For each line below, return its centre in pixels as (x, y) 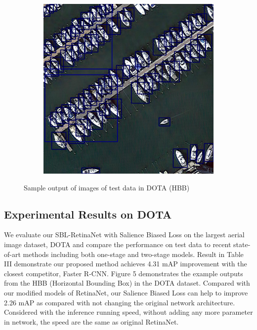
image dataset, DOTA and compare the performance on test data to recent (118, 244)
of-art (12, 254)
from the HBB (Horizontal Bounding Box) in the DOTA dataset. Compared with (127, 283)
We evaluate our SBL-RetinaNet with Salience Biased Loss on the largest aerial (124, 235)
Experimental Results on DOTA (88, 214)
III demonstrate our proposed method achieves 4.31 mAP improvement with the (126, 264)
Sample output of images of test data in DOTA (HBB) (107, 187)
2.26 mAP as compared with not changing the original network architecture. (120, 302)
